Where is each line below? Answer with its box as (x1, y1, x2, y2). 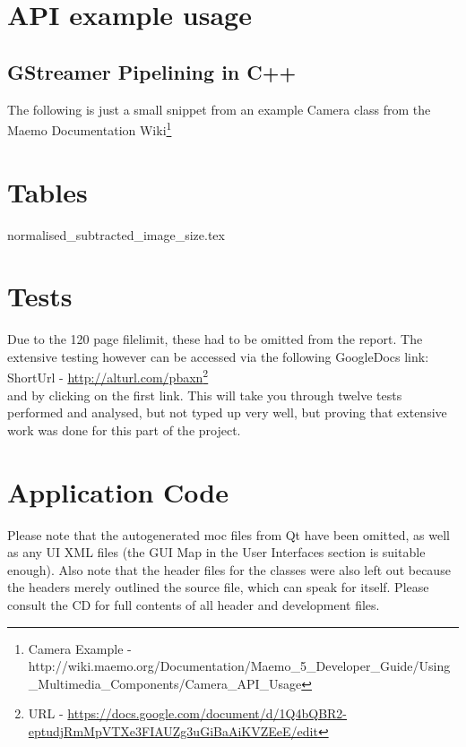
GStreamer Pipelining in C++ (7, 57, 297, 85)
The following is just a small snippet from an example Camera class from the (7, 99, 431, 118)
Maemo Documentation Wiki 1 (7, 118, 172, 139)
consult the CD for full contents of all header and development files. (7, 595, 380, 614)
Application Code (7, 473, 229, 510)
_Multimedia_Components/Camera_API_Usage (28, 674, 302, 692)
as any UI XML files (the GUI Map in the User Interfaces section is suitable (7, 543, 426, 562)
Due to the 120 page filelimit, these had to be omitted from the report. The (7, 330, 423, 348)
